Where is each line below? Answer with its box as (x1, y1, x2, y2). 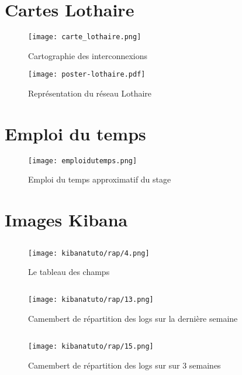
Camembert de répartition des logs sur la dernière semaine (28, 312, 238, 325)
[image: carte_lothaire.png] (28, 33, 141, 42)
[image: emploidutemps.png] (28, 156, 137, 165)
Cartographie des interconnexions (28, 49, 148, 61)
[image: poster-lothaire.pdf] (28, 70, 146, 79)
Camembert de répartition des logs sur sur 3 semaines (28, 359, 221, 371)
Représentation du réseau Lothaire (28, 87, 152, 99)
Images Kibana (5, 208, 128, 232)
